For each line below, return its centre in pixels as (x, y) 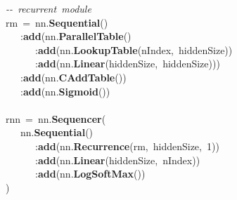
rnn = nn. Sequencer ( (56, 118)
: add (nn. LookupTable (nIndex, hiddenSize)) (134, 49)
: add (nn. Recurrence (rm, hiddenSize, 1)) (127, 146)
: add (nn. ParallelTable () (76, 36)
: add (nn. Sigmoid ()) (65, 91)
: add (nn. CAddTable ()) (73, 77)
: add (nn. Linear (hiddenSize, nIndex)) (117, 160)
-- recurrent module (49, 8)
